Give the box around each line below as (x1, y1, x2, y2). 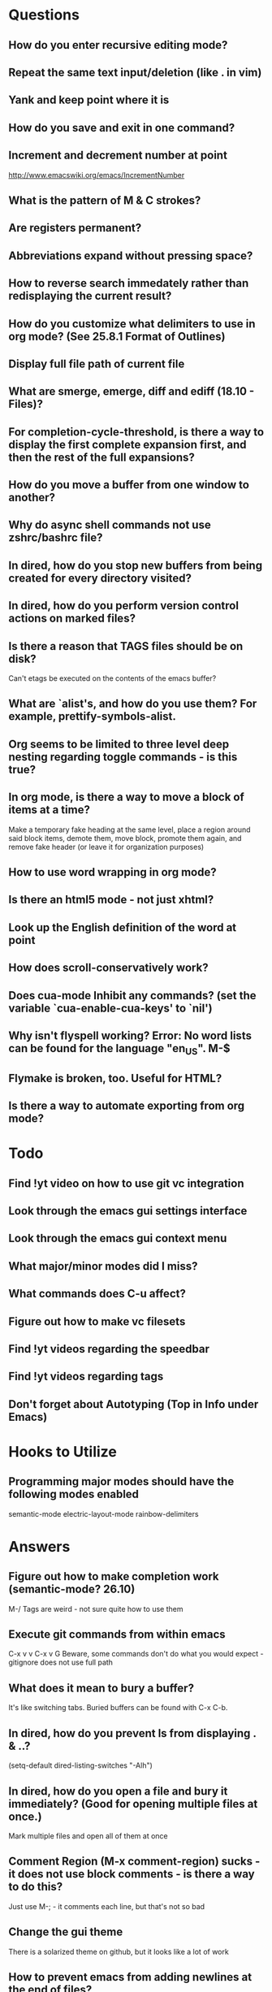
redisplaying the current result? (8, 289, 172, 303)
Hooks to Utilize (8, 1442, 118, 1461)
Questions (8, 6, 80, 24)
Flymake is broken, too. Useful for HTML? (8, 1071, 222, 1085)
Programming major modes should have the (8, 1475, 235, 1488)
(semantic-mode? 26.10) (8, 1583, 136, 1596)
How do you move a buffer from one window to (8, 478, 250, 492)
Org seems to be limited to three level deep (8, 737, 230, 751)
